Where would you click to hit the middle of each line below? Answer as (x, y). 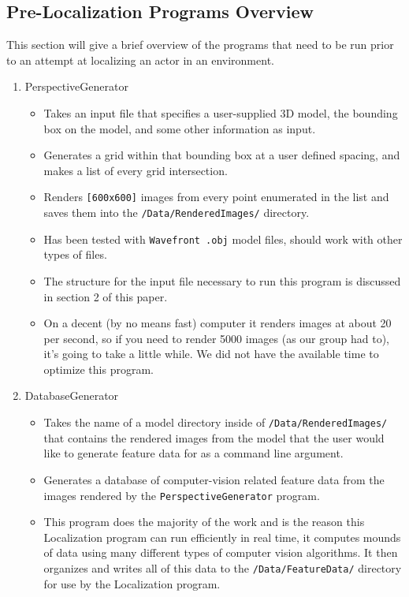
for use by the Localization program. (132, 583)
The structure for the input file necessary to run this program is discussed (222, 280)
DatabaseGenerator (72, 396)
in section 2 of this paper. (106, 296)
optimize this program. (99, 369)
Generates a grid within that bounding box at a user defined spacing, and (222, 155)
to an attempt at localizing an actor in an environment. (140, 60)
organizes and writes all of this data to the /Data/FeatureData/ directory (223, 567)
